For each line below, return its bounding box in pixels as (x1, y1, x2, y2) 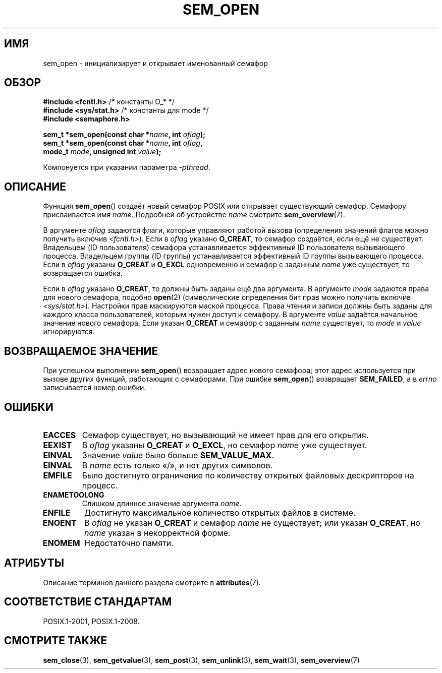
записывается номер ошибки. (43, 383, 146, 392)
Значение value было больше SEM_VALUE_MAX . (82, 450, 274, 460)
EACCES (43, 430, 76, 440)
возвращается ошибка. (43, 269, 123, 278)
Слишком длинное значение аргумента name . (82, 499, 242, 508)
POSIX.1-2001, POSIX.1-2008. (43, 617, 140, 626)
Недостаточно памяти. (84, 537, 174, 548)
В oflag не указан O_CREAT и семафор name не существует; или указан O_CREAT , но (84, 517, 420, 528)
